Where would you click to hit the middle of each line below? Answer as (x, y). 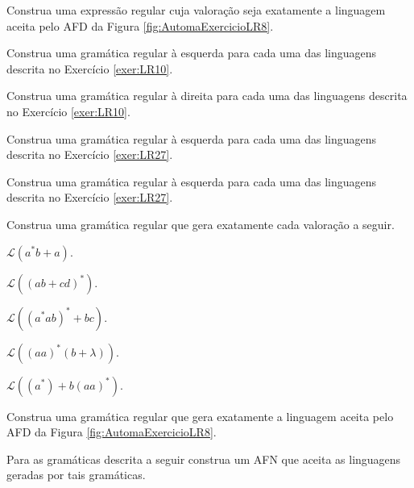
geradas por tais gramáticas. (76, 475)
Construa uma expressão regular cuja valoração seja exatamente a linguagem (196, 10)
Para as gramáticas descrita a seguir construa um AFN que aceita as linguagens (204, 459)
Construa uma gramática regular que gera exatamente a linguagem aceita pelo (200, 416)
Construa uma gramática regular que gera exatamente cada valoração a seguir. (201, 224)
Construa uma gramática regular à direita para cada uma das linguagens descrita (207, 96)
